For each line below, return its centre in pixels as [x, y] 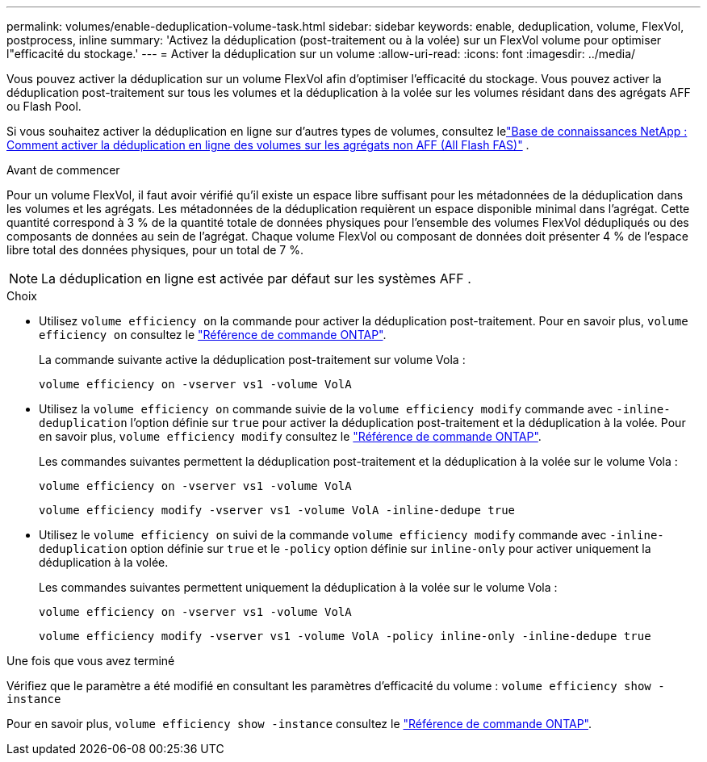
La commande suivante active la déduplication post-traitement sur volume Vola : [252, 360]
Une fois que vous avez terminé [91, 661]
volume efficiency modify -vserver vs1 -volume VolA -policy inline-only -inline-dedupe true [345, 636]
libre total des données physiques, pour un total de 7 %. [155, 250]
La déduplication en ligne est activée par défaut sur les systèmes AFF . [256, 278]
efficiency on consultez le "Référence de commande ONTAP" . [213, 335]
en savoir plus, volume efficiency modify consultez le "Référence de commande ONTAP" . [290, 436]
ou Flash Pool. [44, 106]
